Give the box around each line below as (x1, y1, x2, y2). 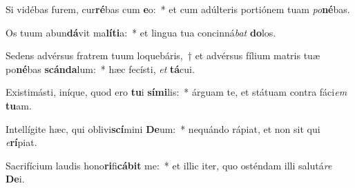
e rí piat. (6, 135, 37, 149)
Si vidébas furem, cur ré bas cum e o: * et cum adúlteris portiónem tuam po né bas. (6, 2, 350, 16)
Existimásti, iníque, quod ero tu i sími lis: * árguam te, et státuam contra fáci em (6, 85, 347, 99)
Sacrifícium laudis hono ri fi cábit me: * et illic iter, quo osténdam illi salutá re (6, 158, 332, 172)
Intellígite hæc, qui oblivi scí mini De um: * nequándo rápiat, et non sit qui (6, 121, 320, 136)
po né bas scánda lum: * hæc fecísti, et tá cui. (6, 61, 195, 76)
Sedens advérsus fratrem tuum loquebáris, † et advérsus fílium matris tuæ (6, 48, 320, 63)
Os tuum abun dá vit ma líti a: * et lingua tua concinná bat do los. (6, 25, 276, 39)
